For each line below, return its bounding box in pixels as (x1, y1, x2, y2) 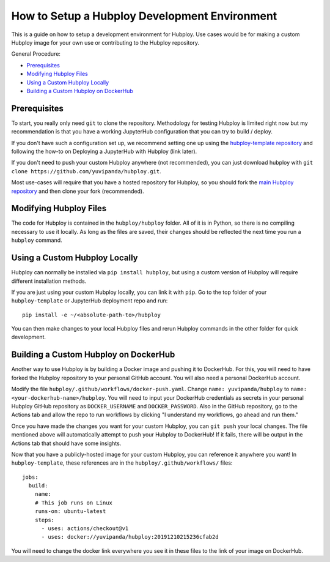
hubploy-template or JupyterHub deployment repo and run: (11, 297, 168, 304)
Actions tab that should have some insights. (11, 440, 122, 447)
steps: (34, 516, 55, 523)
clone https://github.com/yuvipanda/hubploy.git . (11, 167, 161, 174)
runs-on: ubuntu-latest (34, 508, 106, 515)
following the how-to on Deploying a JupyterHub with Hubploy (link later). (11, 148, 197, 155)
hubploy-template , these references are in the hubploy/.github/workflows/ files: (11, 459, 233, 466)
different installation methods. (11, 277, 87, 285)
